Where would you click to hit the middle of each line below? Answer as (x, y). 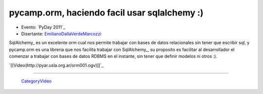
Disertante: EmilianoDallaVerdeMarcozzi (61, 33)
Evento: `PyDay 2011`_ (43, 27)
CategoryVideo (37, 81)
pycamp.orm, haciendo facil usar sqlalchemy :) (106, 13)
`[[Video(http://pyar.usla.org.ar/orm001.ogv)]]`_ (56, 65)
